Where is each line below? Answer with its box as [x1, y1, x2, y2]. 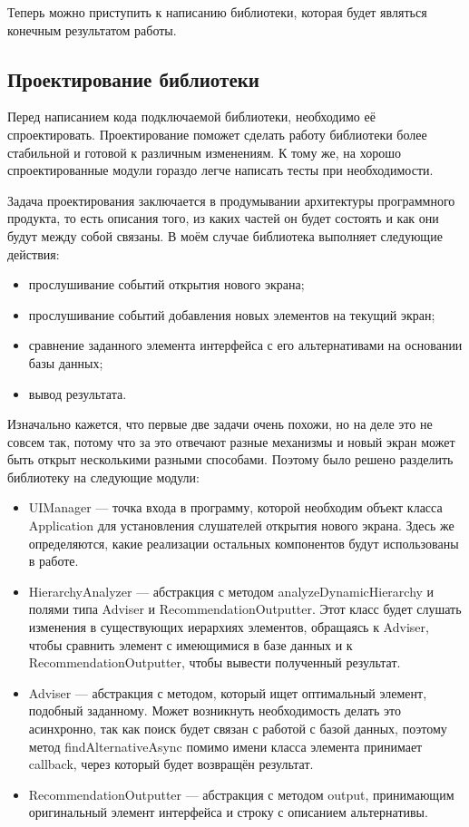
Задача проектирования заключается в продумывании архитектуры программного [7, 190, 455, 209]
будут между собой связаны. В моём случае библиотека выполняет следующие [7, 226, 443, 245]
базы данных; [28, 353, 103, 372]
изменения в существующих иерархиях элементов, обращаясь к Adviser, [28, 618, 429, 637]
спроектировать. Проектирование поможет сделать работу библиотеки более [7, 124, 427, 143]
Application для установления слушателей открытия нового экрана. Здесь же [28, 516, 454, 535]
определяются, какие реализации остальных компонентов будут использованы [28, 533, 459, 552]
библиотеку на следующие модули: [7, 467, 200, 486]
